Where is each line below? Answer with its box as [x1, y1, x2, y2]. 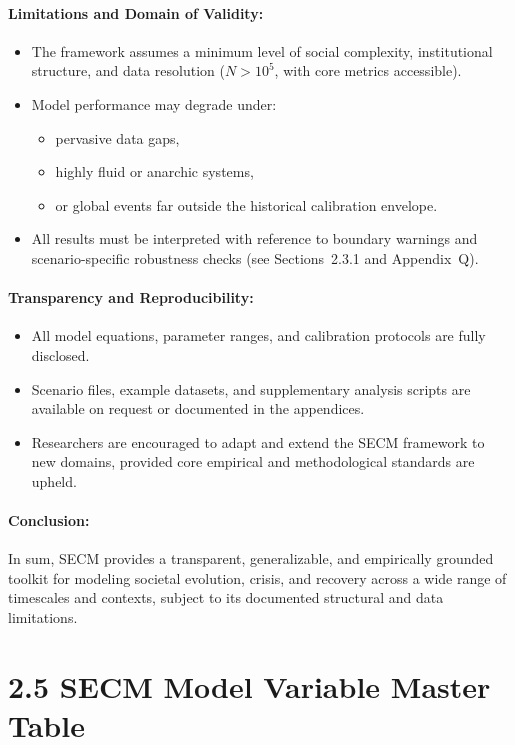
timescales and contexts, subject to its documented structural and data [8, 587, 444, 608]
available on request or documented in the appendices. [31, 398, 365, 419]
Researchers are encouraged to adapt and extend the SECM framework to [31, 431, 485, 452]
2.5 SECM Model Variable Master [8, 665, 491, 706]
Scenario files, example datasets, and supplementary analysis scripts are [31, 378, 471, 399]
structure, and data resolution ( [31, 60, 225, 81]
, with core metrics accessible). [274, 60, 462, 81]
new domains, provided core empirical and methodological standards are [31, 451, 475, 472]
